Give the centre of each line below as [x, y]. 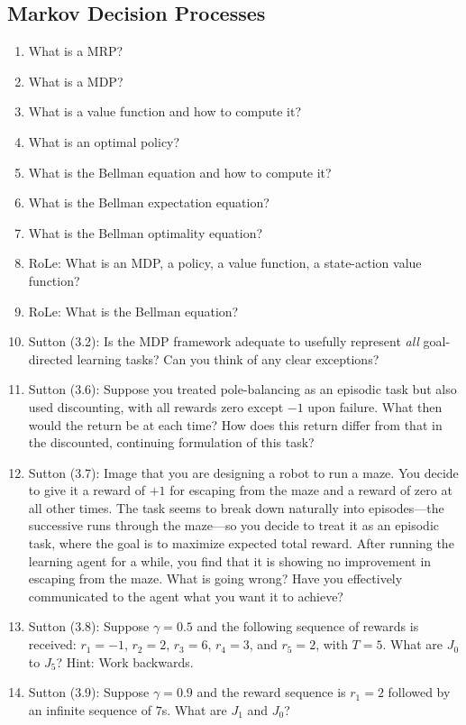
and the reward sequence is [271, 692]
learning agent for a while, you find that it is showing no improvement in [230, 560]
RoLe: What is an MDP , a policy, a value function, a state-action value [225, 263]
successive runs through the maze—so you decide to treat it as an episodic [234, 525]
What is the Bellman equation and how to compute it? [180, 172]
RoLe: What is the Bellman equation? [133, 311]
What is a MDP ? [76, 81]
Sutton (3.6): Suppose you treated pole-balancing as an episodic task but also [242, 389]
